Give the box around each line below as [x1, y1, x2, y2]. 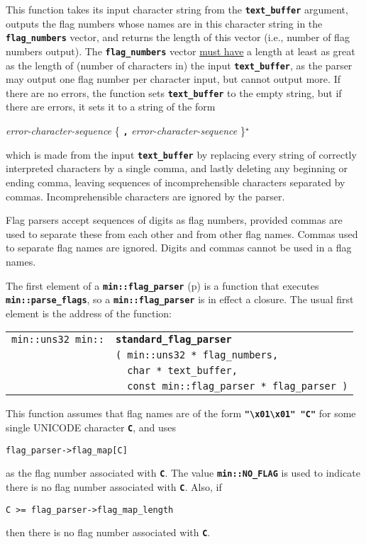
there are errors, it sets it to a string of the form [6, 99, 216, 114]
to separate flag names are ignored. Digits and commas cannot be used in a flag [6, 240, 352, 255]
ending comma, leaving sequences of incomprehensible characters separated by [6, 174, 345, 189]
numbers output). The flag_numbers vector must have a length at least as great [6, 43, 355, 58]
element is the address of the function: [6, 305, 172, 320]
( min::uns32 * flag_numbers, [115, 349, 279, 361]
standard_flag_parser [115, 334, 232, 346]
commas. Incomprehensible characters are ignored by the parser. [6, 188, 285, 203]
